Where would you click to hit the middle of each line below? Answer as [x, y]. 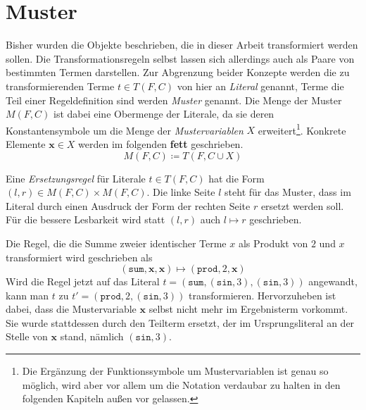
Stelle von [27, 336]
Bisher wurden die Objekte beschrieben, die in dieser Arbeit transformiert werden [182, 45]
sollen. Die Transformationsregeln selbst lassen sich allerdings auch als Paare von [180, 58]
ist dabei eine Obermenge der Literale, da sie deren [164, 114]
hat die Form [236, 178]
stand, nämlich [92, 336]
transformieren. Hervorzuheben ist [262, 295]
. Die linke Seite [181, 192]
